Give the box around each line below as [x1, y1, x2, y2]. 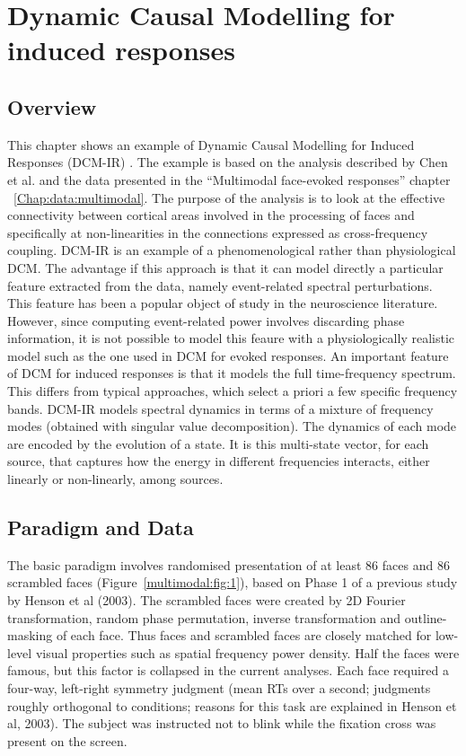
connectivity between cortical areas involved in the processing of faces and [7, 206, 415, 224]
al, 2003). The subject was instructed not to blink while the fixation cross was [7, 714, 436, 733]
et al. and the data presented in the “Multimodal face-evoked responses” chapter [7, 170, 451, 189]
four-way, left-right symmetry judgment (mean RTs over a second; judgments [7, 679, 431, 697]
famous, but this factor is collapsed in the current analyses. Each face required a [7, 661, 450, 680]
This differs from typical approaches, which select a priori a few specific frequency [7, 382, 458, 400]
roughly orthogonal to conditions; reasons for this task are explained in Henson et [7, 696, 457, 715]
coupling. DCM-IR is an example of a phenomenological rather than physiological [7, 241, 456, 259]
